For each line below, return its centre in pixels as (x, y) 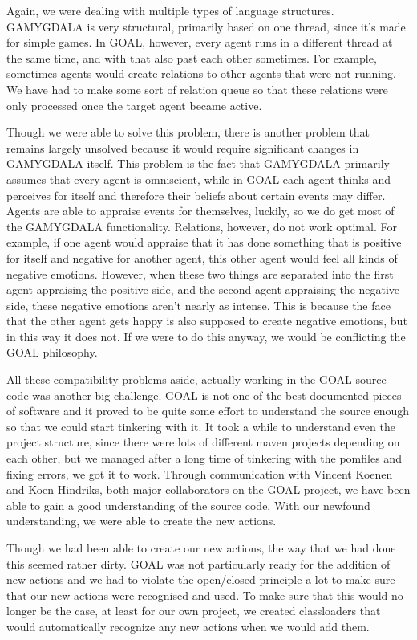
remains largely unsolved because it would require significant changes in (183, 147)
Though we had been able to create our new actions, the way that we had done (201, 548)
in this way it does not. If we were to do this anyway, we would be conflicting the (206, 336)
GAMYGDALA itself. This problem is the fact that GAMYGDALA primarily (198, 163)
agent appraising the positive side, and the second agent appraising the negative (203, 289)
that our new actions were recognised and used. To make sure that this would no (205, 595)
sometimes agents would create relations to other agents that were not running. (201, 73)
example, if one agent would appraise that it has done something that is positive (204, 242)
